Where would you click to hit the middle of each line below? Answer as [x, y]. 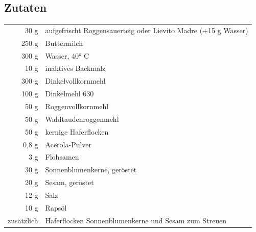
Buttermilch [64, 43]
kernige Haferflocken [77, 131]
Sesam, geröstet [69, 182]
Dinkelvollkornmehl [75, 81]
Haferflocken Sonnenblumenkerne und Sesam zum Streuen [136, 220]
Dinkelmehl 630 [69, 94]
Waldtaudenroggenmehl [82, 119]
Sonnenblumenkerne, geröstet [91, 170]
